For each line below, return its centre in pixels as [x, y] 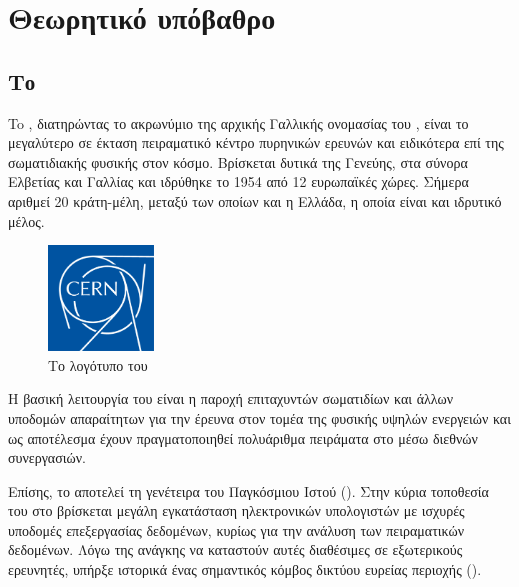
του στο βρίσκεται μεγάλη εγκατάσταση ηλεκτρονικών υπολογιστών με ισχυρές [236, 510]
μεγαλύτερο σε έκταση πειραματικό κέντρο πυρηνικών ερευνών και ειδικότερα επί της [256, 142]
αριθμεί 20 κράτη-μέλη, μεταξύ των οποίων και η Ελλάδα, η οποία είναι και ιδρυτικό [255, 200]
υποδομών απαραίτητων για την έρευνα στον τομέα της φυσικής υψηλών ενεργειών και [259, 417]
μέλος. [26, 220]
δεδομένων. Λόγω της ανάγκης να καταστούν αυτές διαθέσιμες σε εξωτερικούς [235, 549]
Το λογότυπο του [98, 364]
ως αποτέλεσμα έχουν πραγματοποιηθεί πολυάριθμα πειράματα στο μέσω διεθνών [243, 437]
